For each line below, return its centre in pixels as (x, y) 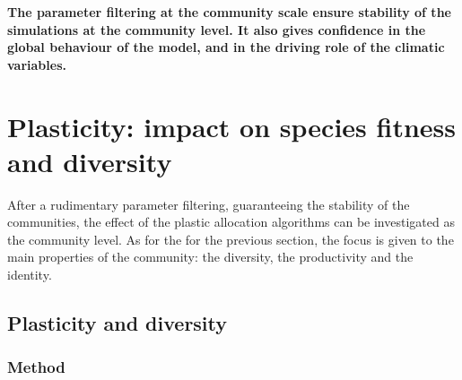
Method (36, 367)
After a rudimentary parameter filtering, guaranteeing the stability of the (209, 204)
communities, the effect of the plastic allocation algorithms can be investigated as (231, 222)
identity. (30, 275)
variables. (37, 64)
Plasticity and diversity (118, 323)
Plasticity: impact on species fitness (231, 126)
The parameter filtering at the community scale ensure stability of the (229, 12)
